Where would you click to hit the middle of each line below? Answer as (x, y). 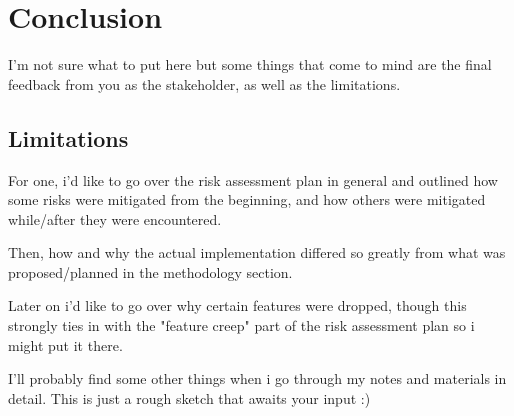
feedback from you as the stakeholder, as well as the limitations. (204, 83)
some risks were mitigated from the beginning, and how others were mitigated (247, 199)
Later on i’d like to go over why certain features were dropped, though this (237, 305)
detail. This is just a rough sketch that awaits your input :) (189, 397)
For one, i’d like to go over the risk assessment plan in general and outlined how (253, 179)
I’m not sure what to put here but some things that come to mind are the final (250, 64)
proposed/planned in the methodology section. (150, 271)
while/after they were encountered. (115, 218)
